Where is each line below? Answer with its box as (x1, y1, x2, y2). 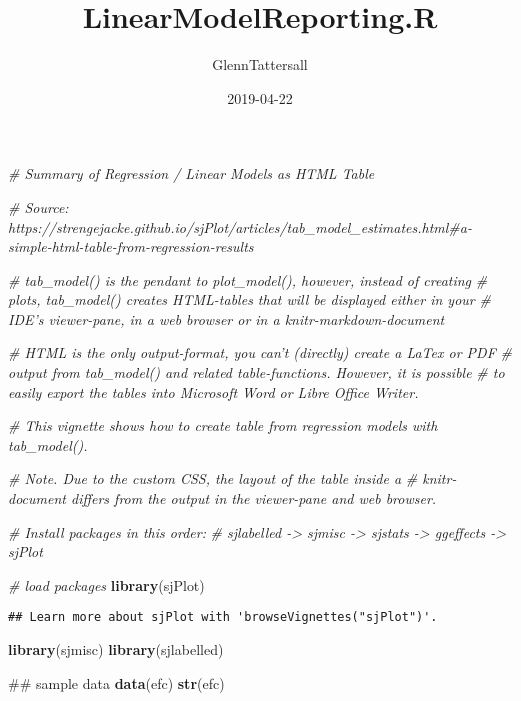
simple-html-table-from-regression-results (8, 236, 254, 257)
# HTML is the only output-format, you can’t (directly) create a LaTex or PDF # (8, 342, 512, 363)
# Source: (8, 196, 69, 217)
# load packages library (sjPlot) (8, 574, 205, 595)
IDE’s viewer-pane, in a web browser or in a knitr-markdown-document (8, 308, 445, 329)
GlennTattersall (212, 54, 308, 75)
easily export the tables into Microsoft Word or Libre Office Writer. (8, 381, 419, 402)
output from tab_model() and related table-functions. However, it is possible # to (8, 362, 505, 383)
